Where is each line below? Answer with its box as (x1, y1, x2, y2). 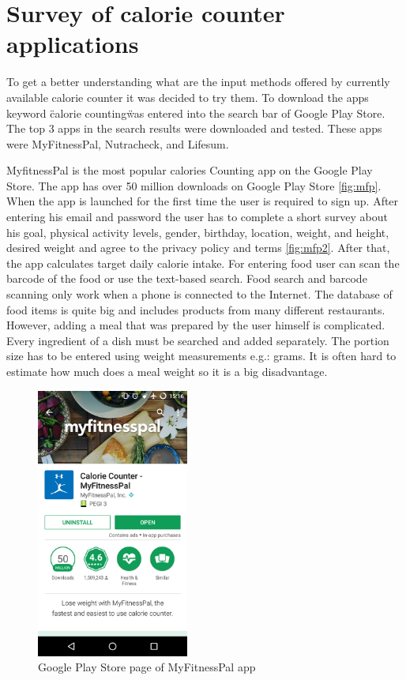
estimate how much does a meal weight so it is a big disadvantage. (6, 363, 328, 379)
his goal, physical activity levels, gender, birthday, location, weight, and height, (6, 224, 389, 240)
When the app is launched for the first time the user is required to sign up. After (6, 193, 399, 209)
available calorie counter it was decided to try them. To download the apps (6, 88, 369, 105)
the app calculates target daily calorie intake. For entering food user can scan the (6, 254, 400, 271)
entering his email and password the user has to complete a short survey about (6, 209, 388, 225)
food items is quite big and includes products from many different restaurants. (6, 301, 385, 317)
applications (6, 28, 139, 60)
